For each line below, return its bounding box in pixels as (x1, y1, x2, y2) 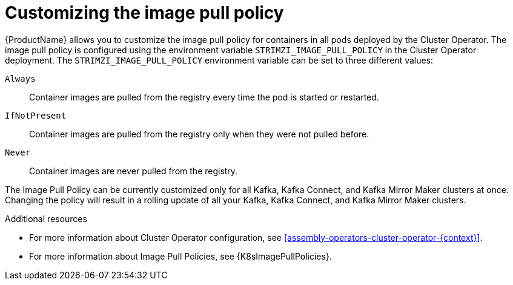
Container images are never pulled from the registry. (29, 165, 238, 176)
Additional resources (5, 213, 87, 224)
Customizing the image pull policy (5, 2, 284, 23)
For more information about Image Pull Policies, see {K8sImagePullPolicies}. (29, 251, 332, 261)
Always (5, 73, 36, 84)
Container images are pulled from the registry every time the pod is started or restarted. (29, 91, 379, 102)
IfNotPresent (5, 110, 67, 120)
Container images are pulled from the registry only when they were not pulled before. (29, 128, 369, 139)
